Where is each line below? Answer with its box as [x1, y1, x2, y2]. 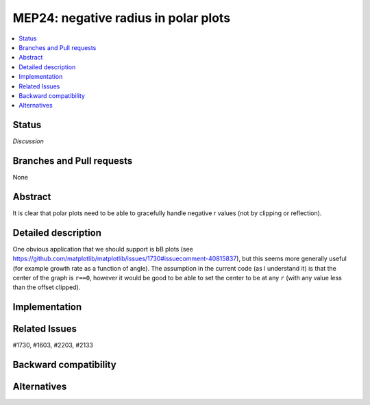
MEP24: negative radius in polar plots [12, 10, 231, 25]
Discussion [12, 137, 45, 145]
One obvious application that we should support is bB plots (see [12, 245, 193, 253]
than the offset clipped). [12, 283, 81, 291]
